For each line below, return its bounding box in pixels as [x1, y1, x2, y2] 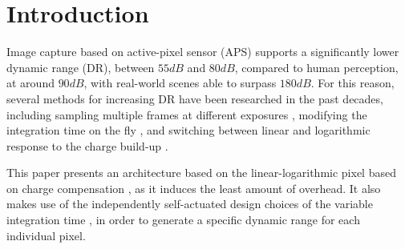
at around [6, 74, 55, 91]
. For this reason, [310, 74, 395, 91]
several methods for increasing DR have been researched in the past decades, [6, 90, 383, 106]
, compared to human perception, [234, 58, 399, 75]
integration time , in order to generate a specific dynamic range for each [6, 211, 360, 228]
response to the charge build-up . [6, 137, 168, 154]
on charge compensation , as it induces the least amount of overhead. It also [6, 179, 381, 196]
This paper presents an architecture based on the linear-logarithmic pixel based [6, 164, 396, 181]
